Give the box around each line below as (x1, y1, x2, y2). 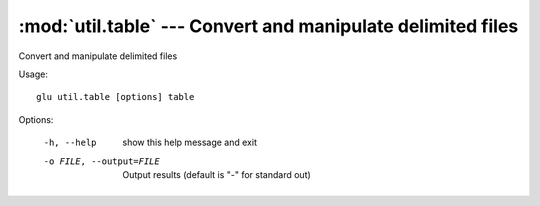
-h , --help (43, 137, 97, 149)
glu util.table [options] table (36, 91, 195, 103)
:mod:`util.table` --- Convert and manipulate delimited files (18, 15, 519, 37)
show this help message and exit (122, 136, 257, 149)
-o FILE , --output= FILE (43, 155, 160, 167)
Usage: (18, 68, 49, 80)
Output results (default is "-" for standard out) (122, 168, 312, 180)
